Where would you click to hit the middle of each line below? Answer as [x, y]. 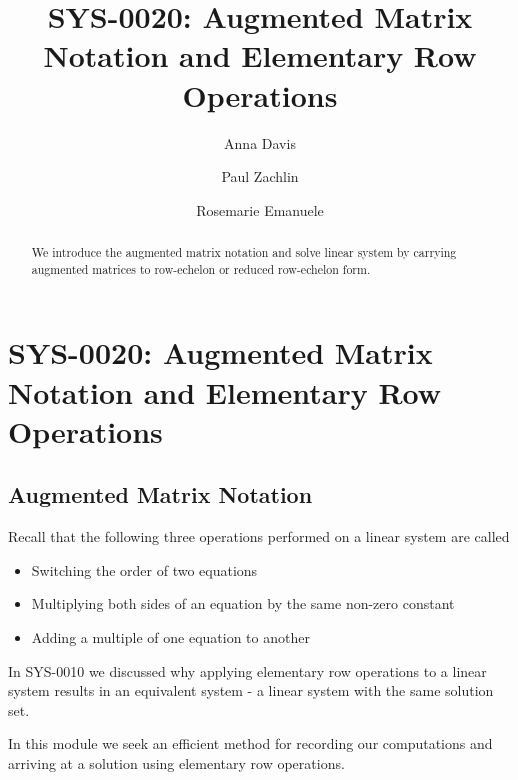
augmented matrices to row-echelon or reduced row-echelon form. [201, 268]
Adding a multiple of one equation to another [170, 636]
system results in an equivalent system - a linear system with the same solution [251, 690]
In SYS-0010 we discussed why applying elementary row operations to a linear [247, 670]
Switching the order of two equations [144, 569]
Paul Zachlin [260, 176]
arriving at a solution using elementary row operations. [176, 762]
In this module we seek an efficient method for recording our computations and [250, 743]
